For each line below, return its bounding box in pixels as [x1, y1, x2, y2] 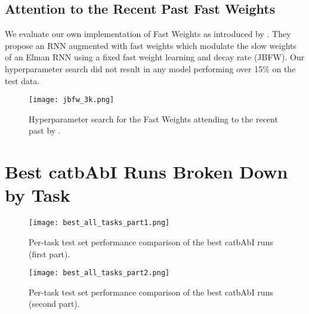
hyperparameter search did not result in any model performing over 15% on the [5, 62, 296, 75]
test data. [5, 74, 40, 87]
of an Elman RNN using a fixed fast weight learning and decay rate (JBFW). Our [5, 51, 305, 63]
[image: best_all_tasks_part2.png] [29, 269, 170, 278]
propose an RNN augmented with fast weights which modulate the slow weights [5, 39, 297, 51]
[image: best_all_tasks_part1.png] [29, 218, 170, 227]
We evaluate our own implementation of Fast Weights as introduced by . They [5, 27, 291, 40]
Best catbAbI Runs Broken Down [5, 159, 288, 184]
